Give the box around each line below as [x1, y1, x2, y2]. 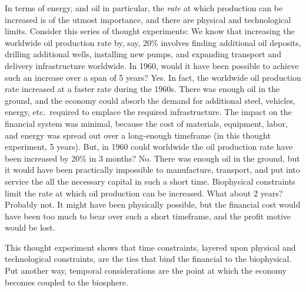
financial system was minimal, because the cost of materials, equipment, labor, [5, 117, 288, 129]
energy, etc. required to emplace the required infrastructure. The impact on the [5, 106, 292, 118]
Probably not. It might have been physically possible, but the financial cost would [5, 198, 301, 211]
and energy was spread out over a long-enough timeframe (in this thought [5, 129, 271, 141]
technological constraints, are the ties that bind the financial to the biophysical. [5, 252, 292, 265]
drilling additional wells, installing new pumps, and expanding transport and [5, 48, 281, 60]
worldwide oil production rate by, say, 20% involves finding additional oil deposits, [5, 36, 301, 48]
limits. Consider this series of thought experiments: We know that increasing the [5, 25, 295, 37]
